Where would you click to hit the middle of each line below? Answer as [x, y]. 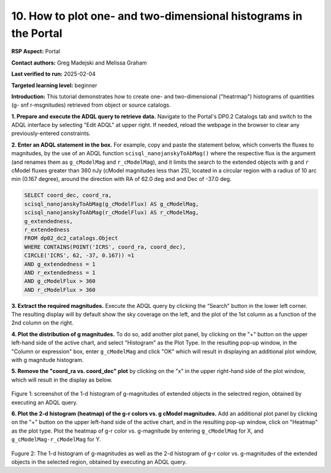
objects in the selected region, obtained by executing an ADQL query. [99, 462]
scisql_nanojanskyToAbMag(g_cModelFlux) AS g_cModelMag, [112, 204]
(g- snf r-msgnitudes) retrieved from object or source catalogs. [91, 105]
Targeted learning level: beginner [54, 85]
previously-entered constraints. [51, 133]
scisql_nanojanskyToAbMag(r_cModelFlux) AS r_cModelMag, [112, 213]
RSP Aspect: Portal [36, 52]
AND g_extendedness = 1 [60, 264]
